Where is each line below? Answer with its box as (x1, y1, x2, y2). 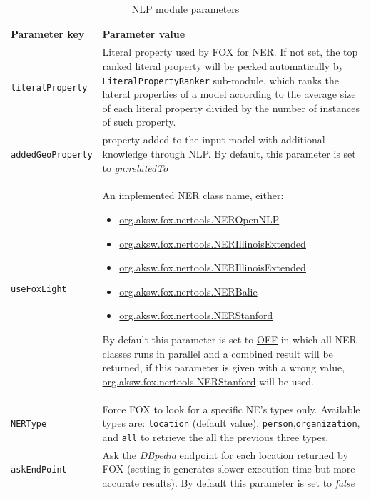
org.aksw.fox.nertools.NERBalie (119, 283, 258, 298)
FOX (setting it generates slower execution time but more (102, 461, 355, 476)
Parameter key (11, 26, 85, 41)
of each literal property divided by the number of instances (102, 100, 360, 115)
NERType (11, 419, 47, 430)
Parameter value (102, 26, 185, 41)
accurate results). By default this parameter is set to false (102, 475, 355, 490)
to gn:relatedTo (102, 160, 168, 175)
